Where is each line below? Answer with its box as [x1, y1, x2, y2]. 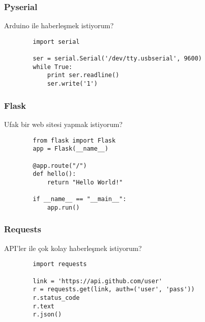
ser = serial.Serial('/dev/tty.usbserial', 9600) [33, 55, 202, 62]
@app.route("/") [33, 162, 87, 169]
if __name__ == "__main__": [33, 196, 127, 203]
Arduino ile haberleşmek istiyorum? [4, 20, 114, 31]
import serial [33, 38, 80, 45]
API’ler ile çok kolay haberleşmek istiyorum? [4, 242, 142, 253]
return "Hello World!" [47, 178, 123, 186]
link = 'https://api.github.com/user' [33, 277, 162, 285]
